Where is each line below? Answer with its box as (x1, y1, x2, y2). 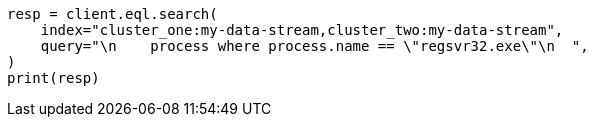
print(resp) (7, 70, 100, 86)
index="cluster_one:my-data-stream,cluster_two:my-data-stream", (40, 22, 564, 38)
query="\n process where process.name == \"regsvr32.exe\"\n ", (40, 38, 589, 54)
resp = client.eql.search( (7, 6, 218, 22)
